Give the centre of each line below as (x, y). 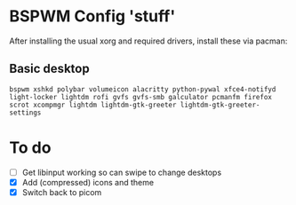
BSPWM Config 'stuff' (92, 16)
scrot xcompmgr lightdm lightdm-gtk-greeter (93, 105)
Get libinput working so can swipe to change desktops (122, 172)
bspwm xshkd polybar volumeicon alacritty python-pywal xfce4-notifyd (143, 89)
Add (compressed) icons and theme (88, 182)
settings (25, 113)
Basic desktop (50, 69)
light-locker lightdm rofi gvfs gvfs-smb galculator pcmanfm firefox (141, 97)
